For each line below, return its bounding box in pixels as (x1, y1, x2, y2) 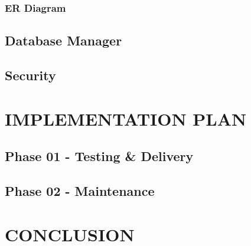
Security (5, 66, 56, 84)
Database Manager (5, 31, 122, 50)
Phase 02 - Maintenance (5, 181, 155, 199)
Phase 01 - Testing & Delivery (5, 147, 194, 165)
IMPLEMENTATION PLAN (5, 106, 247, 130)
